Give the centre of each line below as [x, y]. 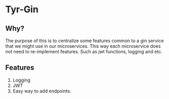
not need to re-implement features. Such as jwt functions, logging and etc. [84, 52]
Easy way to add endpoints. [42, 91]
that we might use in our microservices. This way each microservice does [83, 46]
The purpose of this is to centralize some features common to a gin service [84, 41]
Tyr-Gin [22, 9]
